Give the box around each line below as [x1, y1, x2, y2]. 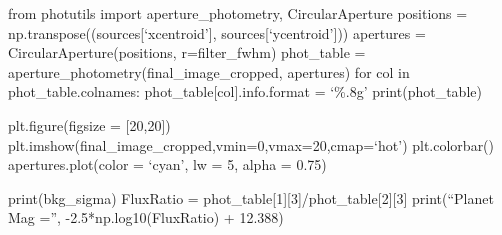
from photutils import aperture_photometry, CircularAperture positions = [8, 3, 468, 23]
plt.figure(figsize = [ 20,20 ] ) [8, 114, 171, 135]
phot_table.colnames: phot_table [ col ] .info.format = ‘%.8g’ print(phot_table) [8, 81, 482, 102]
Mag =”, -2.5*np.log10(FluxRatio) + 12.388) [8, 207, 284, 228]
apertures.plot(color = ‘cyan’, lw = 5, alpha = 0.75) [8, 154, 327, 175]
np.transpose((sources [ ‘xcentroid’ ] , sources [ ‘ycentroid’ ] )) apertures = [8, 22, 426, 43]
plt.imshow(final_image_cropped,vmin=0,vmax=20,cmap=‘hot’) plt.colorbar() [8, 134, 495, 155]
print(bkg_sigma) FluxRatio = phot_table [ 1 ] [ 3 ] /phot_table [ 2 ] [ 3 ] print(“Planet [8, 187, 494, 208]
